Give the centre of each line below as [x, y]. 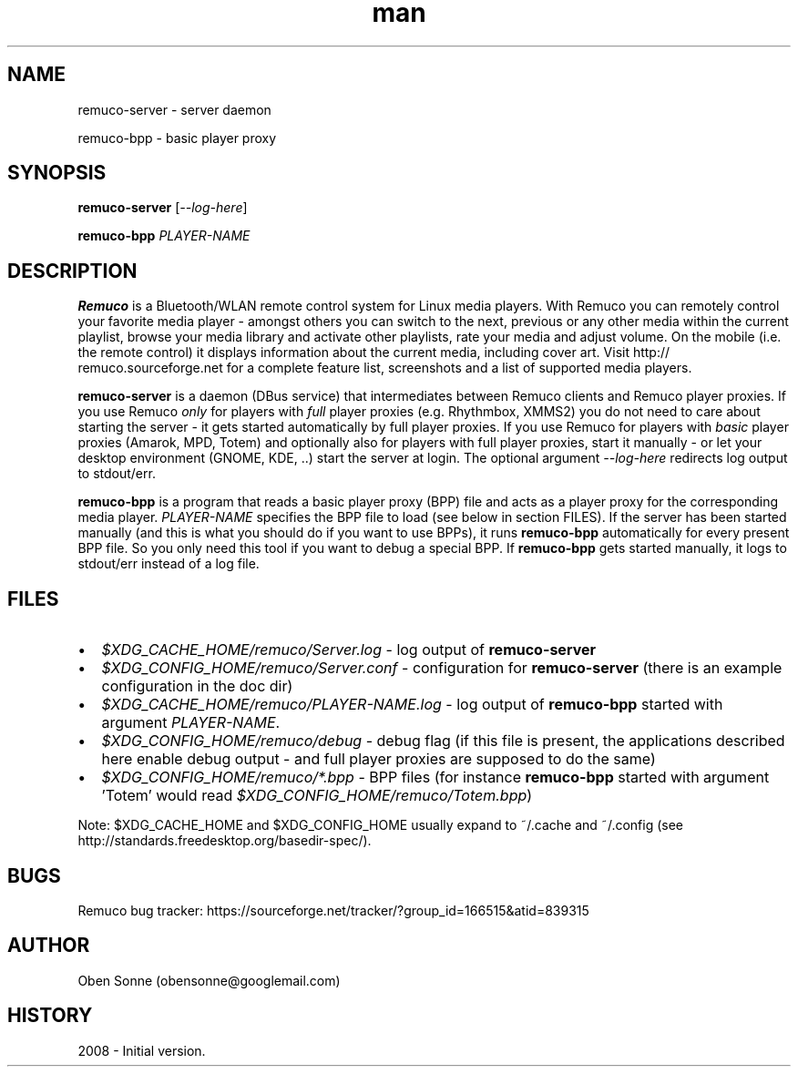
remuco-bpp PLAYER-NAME [164, 236]
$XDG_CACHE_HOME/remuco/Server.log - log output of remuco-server [349, 650]
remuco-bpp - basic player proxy [177, 138]
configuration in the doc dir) [197, 686]
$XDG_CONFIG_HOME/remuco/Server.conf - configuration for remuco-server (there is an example [442, 668]
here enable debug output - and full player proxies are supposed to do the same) [379, 759]
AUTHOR [49, 946]
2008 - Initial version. [142, 1050]
